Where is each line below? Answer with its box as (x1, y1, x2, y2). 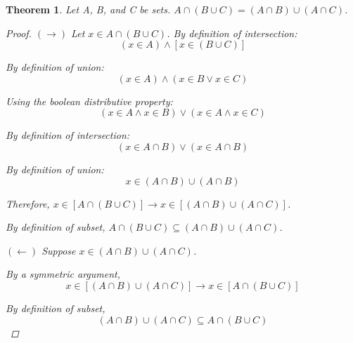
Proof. (6, 25, 32, 40)
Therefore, (6, 196, 50, 210)
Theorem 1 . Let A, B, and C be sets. (6, 2, 171, 16)
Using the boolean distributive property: (6, 93, 173, 108)
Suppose (41, 243, 76, 257)
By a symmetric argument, (6, 267, 121, 281)
